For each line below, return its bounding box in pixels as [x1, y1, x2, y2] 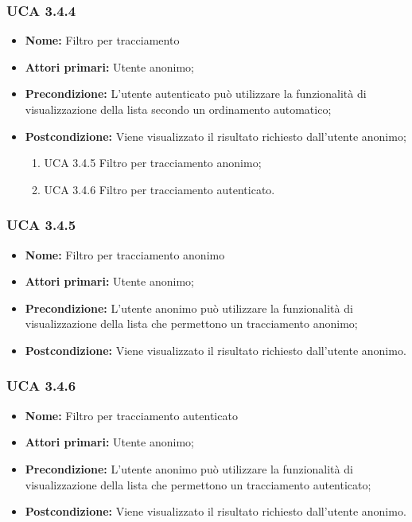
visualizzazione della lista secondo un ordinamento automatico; [25, 101, 332, 117]
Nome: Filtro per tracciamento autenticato [25, 407, 238, 423]
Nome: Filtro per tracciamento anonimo [25, 246, 225, 263]
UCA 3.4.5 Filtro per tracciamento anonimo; [44, 154, 262, 171]
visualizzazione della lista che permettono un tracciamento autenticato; [25, 476, 371, 493]
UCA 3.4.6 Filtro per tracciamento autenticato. [44, 181, 275, 197]
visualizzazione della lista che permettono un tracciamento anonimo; [25, 315, 358, 332]
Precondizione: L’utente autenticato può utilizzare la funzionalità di [25, 85, 367, 102]
